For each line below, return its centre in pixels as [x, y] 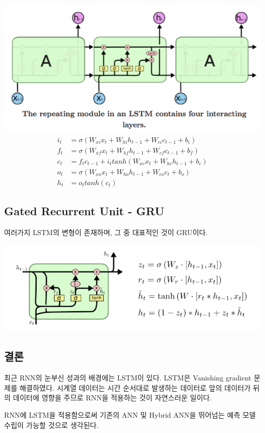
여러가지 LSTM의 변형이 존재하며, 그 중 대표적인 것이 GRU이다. [106, 232]
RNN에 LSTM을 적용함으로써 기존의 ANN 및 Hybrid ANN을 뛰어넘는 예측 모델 [130, 415]
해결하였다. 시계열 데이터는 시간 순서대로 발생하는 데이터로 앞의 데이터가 [135, 387]
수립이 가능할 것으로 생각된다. [51, 425]
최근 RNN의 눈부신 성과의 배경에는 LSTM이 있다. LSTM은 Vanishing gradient [128, 378]
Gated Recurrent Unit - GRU [84, 211]
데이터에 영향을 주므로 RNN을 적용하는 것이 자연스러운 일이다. [112, 398]
